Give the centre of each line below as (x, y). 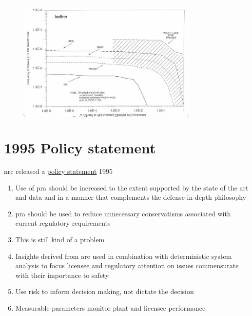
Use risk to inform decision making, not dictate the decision (105, 291)
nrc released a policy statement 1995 (58, 171)
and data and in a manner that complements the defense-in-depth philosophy (131, 197)
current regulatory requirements (63, 223)
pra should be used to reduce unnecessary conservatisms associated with (123, 213)
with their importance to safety (62, 275)
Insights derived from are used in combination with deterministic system (124, 256)
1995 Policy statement (80, 148)
